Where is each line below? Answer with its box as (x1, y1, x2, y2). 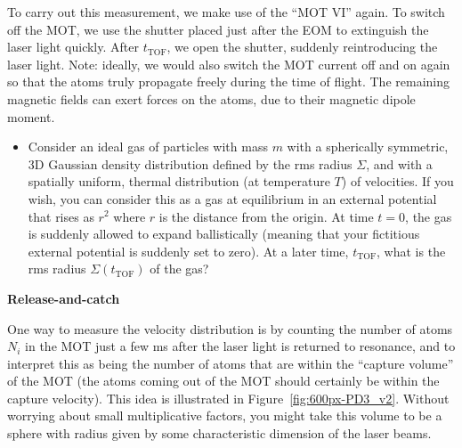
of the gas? (150, 259, 209, 278)
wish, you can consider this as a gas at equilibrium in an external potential (28, 189, 437, 208)
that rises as (28, 207, 94, 225)
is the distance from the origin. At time (158, 207, 374, 225)
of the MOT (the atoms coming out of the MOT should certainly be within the (7, 371, 440, 390)
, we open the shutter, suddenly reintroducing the (166, 37, 438, 56)
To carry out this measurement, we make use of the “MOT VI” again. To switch (7, 3, 445, 20)
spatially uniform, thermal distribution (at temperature (28, 172, 330, 191)
